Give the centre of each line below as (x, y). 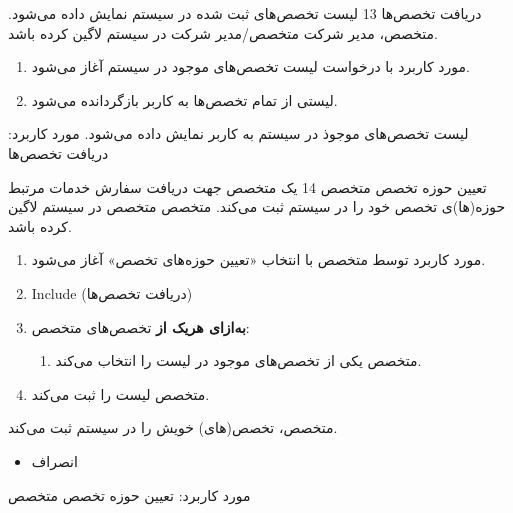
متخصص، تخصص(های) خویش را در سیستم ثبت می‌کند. (173, 427)
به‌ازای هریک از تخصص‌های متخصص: (140, 326)
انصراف (54, 460)
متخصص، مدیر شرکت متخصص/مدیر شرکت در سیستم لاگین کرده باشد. (223, 32)
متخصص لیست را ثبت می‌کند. (120, 393)
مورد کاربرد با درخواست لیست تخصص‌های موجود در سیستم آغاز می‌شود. (251, 66)
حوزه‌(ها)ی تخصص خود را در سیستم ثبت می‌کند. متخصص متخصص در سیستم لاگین (257, 206)
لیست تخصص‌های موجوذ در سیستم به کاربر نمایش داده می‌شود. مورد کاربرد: (238, 133)
